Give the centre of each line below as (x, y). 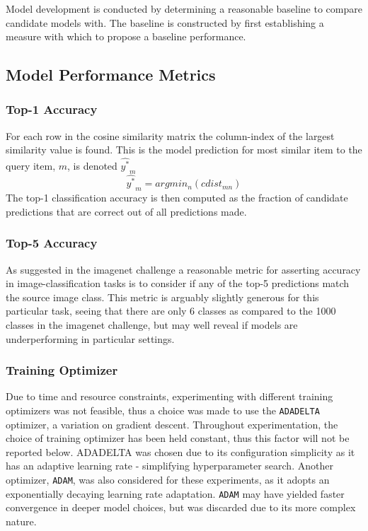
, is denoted (92, 166)
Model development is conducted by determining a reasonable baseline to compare (184, 8)
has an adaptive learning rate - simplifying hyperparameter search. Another (169, 466)
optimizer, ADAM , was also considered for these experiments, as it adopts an (168, 479)
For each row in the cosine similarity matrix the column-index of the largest (170, 135)
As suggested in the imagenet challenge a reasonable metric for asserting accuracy (183, 269)
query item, (31, 166)
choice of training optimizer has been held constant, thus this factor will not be (178, 438)
